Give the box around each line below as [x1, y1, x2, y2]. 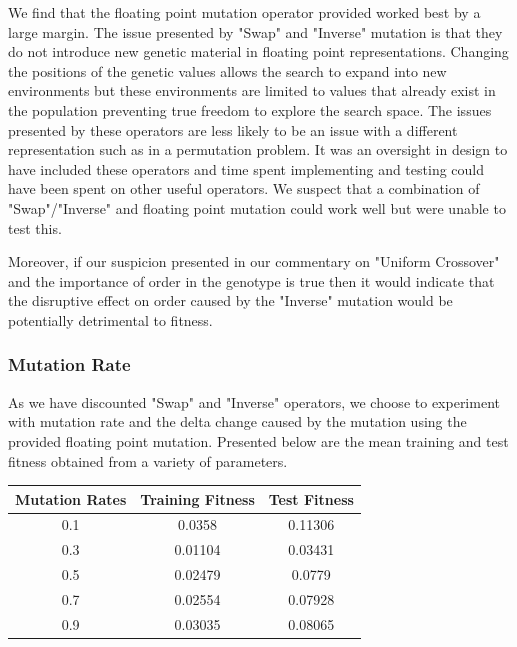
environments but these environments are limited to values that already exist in [8, 80, 496, 101]
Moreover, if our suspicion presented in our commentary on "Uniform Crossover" [8, 251, 500, 272]
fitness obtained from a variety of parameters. [8, 450, 288, 471]
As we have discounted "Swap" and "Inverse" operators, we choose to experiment [8, 391, 500, 412]
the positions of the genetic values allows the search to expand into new [8, 60, 447, 81]
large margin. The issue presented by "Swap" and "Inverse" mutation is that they [8, 21, 503, 42]
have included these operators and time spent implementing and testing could [8, 158, 484, 179]
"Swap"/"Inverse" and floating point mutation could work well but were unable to [8, 197, 506, 218]
